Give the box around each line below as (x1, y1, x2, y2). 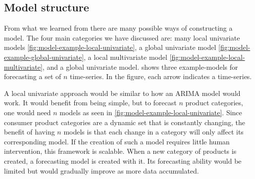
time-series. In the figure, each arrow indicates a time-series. (70, 71, 252, 82)
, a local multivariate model (84, 51, 167, 62)
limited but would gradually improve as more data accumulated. (4, 165, 199, 176)
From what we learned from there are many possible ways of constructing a (4, 23, 233, 33)
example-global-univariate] (4, 51, 84, 62)
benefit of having (4, 127, 55, 137)
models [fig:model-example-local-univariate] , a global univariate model (4, 42, 216, 52)
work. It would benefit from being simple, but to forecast (4, 97, 177, 108)
